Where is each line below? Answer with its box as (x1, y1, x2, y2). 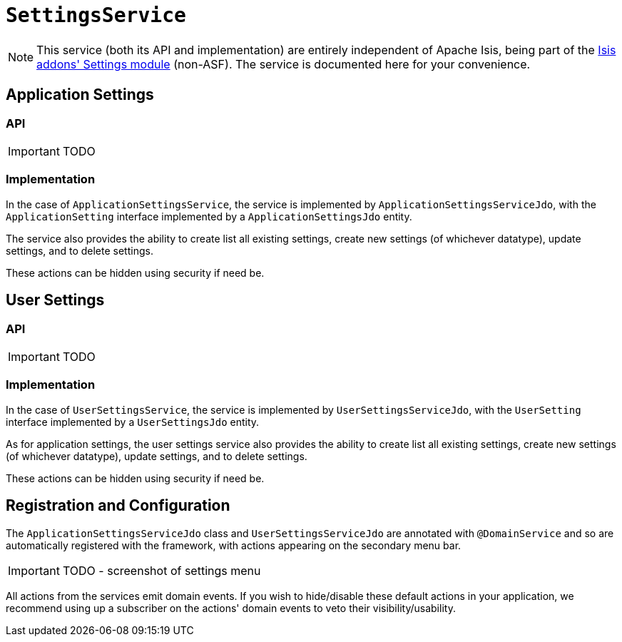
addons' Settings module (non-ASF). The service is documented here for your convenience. (36, 56, 531, 71)
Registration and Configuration (6, 496, 230, 515)
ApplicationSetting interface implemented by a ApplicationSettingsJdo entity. (6, 210, 412, 223)
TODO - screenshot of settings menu (62, 563, 261, 578)
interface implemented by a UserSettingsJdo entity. (6, 415, 260, 428)
